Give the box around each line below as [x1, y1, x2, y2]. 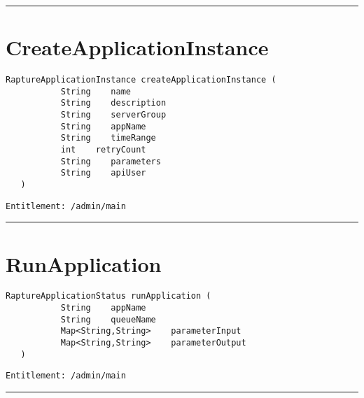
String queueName [60, 314, 156, 325]
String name [60, 86, 131, 97]
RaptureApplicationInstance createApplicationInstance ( [6, 75, 276, 85]
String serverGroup [60, 110, 167, 120]
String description [60, 98, 167, 108]
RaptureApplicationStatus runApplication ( [6, 291, 211, 301]
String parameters [60, 156, 161, 166]
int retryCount [60, 145, 146, 155]
